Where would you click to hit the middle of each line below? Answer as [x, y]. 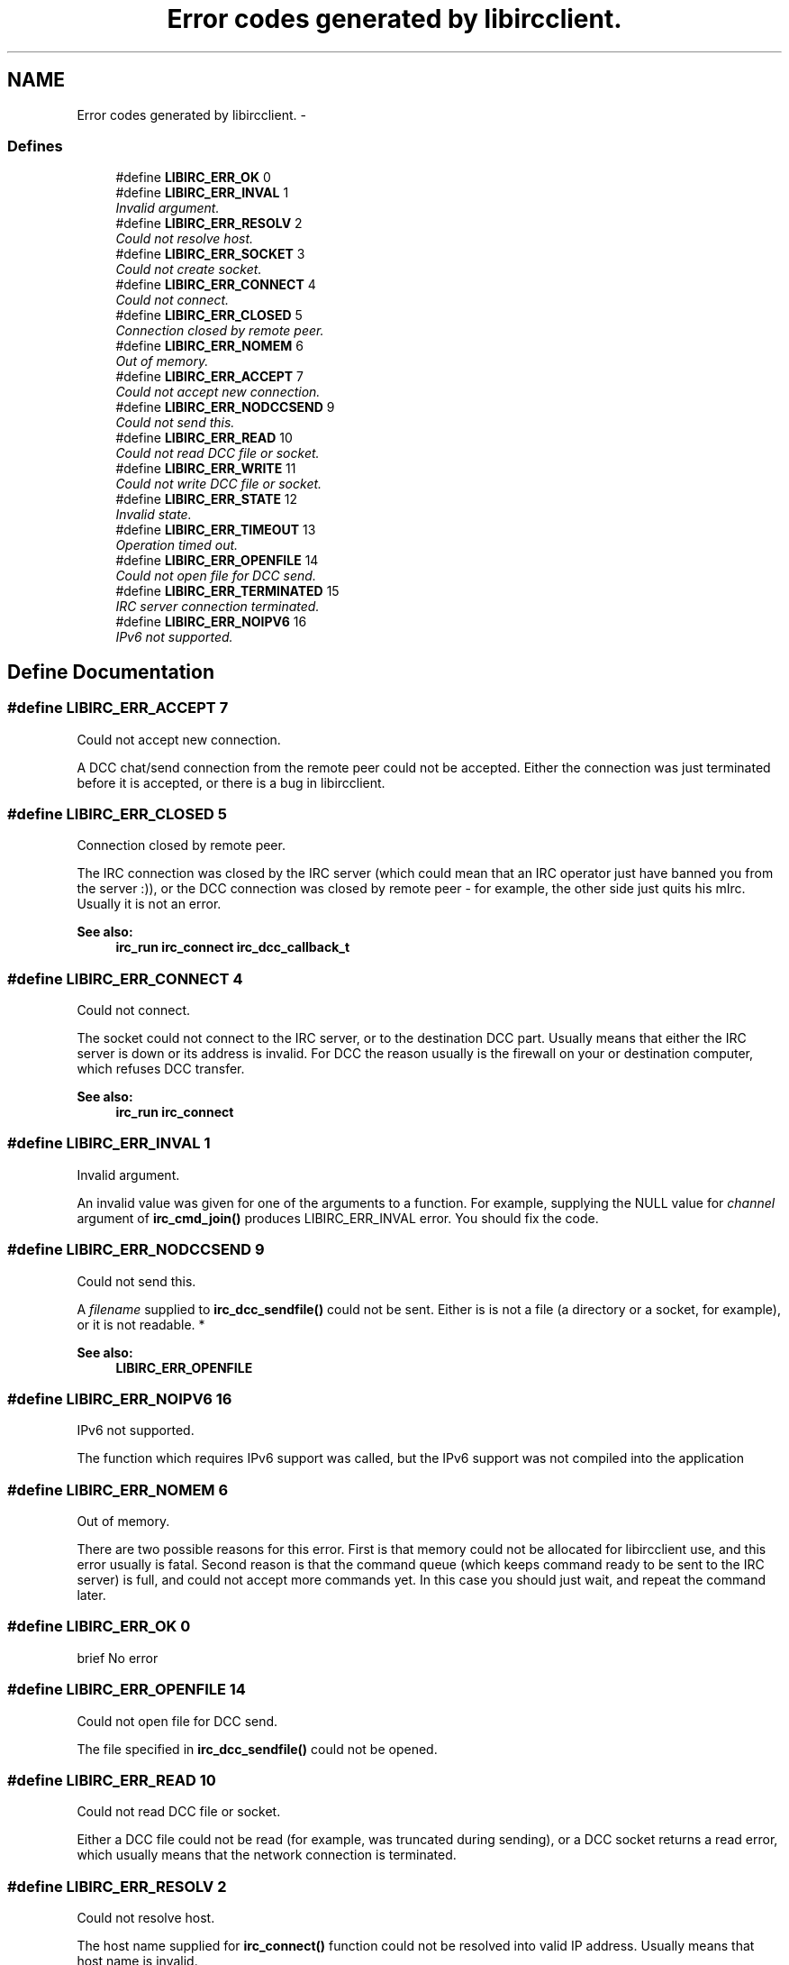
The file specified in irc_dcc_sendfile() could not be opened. [257, 1749]
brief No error [118, 1658]
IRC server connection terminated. [218, 607]
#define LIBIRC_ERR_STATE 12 [207, 499]
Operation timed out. [177, 545]
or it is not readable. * [141, 1324]
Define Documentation [111, 672]
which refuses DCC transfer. [161, 1069]
